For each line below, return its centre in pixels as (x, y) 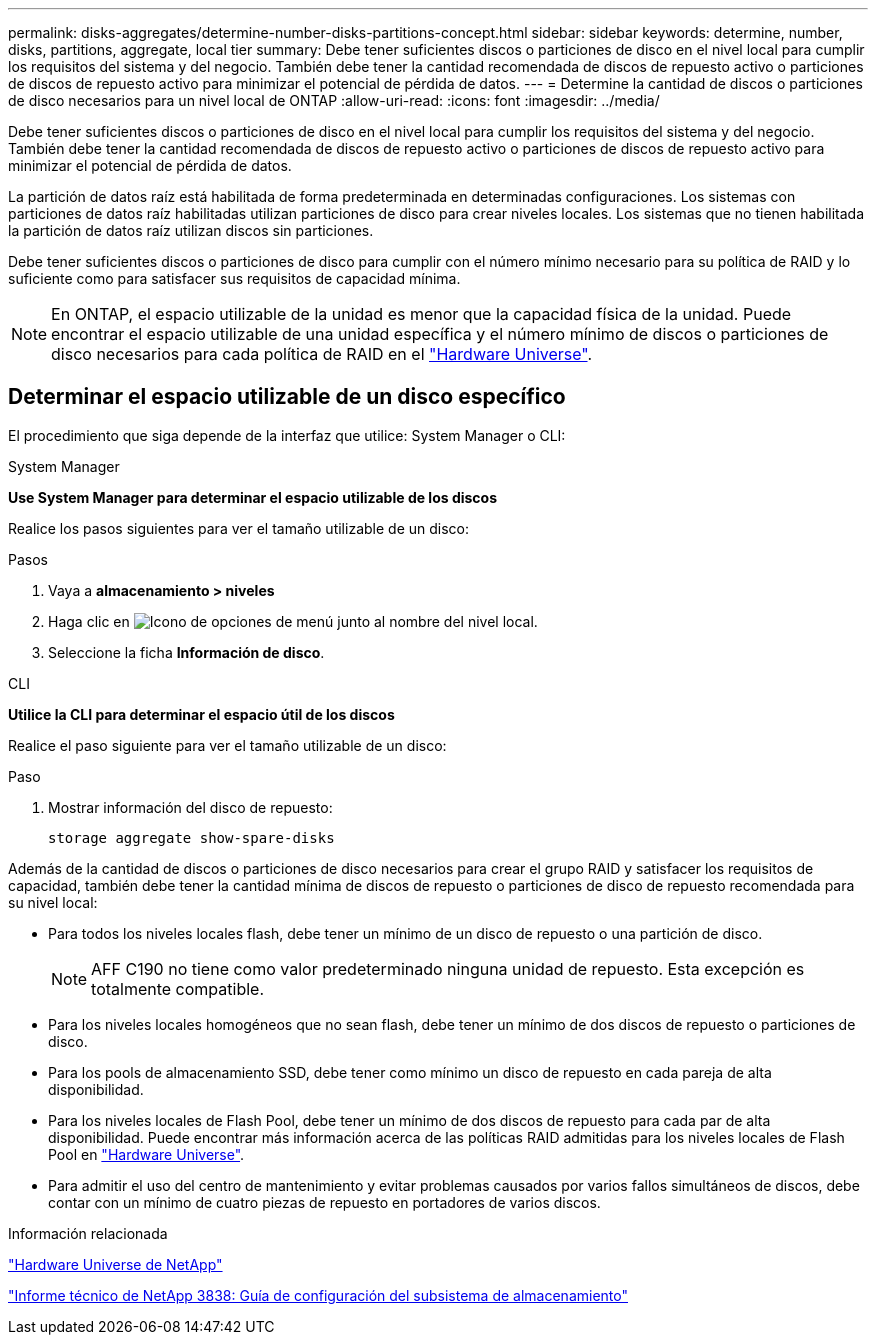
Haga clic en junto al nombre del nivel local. (293, 621)
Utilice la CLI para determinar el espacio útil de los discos (201, 714)
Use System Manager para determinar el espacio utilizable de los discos (253, 497)
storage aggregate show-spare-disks (191, 837)
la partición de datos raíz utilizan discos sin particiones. (191, 230)
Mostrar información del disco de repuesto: (190, 807)
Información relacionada (88, 1233)
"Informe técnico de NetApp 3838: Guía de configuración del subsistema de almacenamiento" (318, 1295)
